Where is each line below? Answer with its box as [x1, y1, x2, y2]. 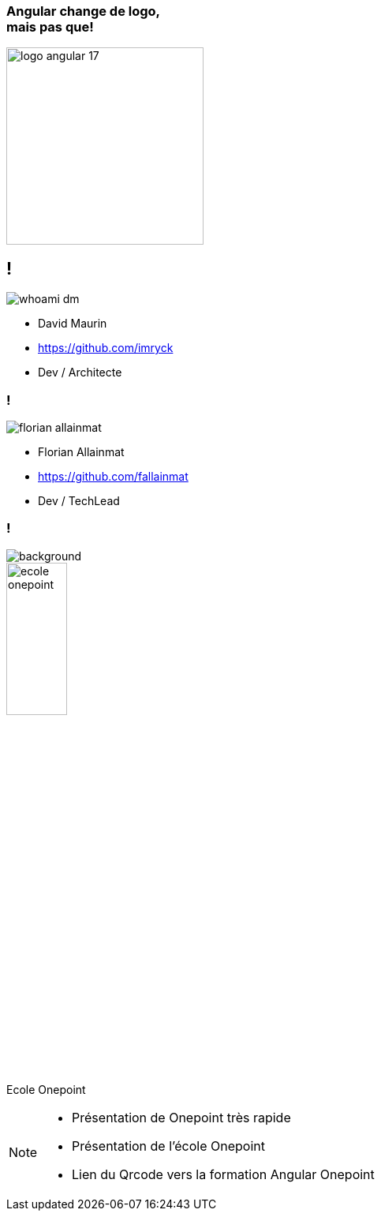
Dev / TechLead [38, 493, 120, 507]
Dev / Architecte [38, 365, 122, 380]
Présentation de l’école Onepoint [72, 1138, 265, 1155]
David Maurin [38, 316, 107, 331]
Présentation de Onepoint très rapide [72, 1110, 291, 1126]
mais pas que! [6, 19, 94, 35]
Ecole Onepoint [6, 1083, 86, 1097]
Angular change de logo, [6, 3, 161, 19]
